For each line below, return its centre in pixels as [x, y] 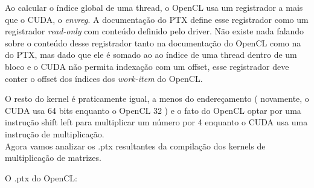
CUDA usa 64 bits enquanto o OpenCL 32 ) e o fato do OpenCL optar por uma [153, 110]
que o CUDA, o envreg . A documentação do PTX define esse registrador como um [157, 19]
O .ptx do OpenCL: [41, 177]
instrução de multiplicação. [55, 133]
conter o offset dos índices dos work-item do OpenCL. [104, 78]
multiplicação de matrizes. [53, 158]
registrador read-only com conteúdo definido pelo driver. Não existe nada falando [155, 31]
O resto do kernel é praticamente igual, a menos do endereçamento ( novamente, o [157, 99]
